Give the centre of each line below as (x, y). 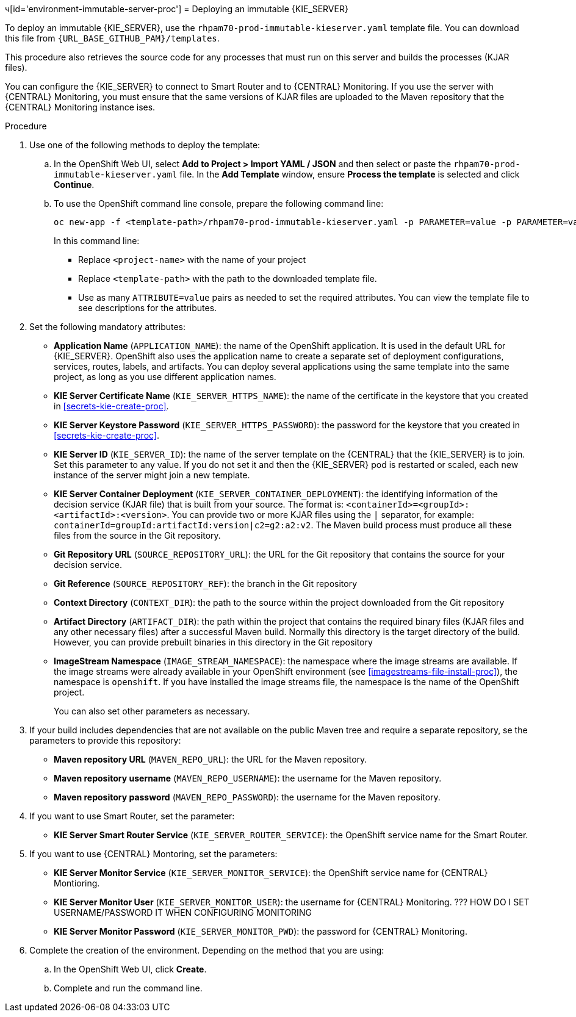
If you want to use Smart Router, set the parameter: (132, 816)
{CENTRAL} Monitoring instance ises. (80, 107)
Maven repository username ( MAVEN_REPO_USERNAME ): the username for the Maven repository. (248, 778)
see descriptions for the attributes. (148, 308)
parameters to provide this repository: (105, 740)
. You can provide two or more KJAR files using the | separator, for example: (321, 515)
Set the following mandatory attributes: (108, 327)
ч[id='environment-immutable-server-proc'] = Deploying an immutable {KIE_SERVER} (177, 9)
